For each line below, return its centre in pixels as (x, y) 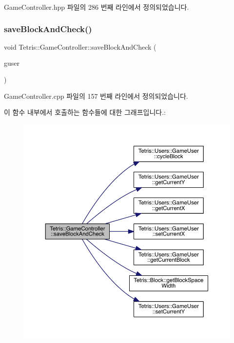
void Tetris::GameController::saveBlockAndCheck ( (80, 46)
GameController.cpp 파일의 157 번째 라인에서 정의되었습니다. (96, 96)
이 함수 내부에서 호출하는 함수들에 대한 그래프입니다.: (85, 112)
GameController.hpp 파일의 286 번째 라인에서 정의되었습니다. (97, 7)
